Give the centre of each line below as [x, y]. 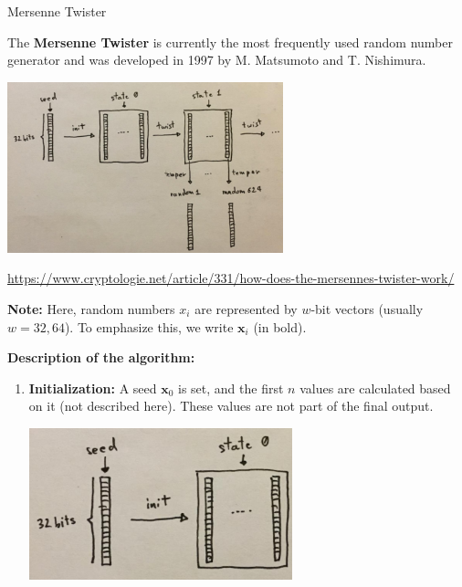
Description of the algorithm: [101, 357]
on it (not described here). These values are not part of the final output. [231, 406]
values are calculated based [375, 388]
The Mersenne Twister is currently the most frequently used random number [230, 42]
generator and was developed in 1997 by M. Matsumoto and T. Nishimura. [217, 60]
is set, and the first [231, 388]
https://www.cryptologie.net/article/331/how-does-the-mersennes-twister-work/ [231, 278]
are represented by [246, 309]
